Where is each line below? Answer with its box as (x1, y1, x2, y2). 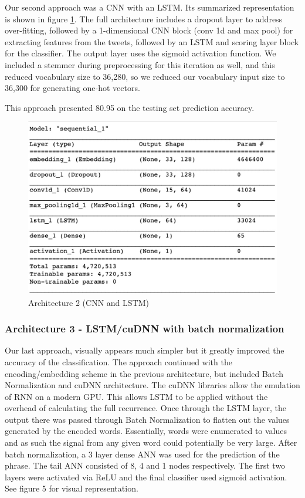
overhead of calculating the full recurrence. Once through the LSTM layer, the (5, 402, 286, 414)
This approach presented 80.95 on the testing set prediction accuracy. (5, 101, 255, 113)
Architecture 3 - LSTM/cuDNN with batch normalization (5, 321, 284, 336)
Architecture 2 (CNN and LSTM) (28, 296, 149, 308)
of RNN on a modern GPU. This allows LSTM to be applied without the (5, 390, 268, 402)
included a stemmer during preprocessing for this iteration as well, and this (5, 58, 275, 70)
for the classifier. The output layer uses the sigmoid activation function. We (5, 47, 276, 59)
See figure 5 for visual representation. (5, 482, 138, 494)
